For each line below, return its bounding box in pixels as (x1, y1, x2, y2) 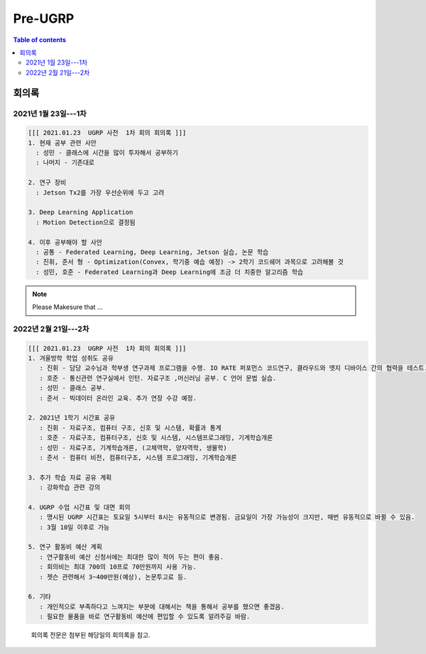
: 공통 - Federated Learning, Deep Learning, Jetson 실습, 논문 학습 (35, 248, 269, 256)
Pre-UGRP (13, 11, 75, 26)
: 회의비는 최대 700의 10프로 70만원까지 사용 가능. (39, 563, 197, 571)
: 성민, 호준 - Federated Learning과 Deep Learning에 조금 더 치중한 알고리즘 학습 (35, 268, 304, 276)
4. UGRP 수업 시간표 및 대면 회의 (28, 503, 131, 511)
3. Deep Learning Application (28, 208, 133, 217)
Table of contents (13, 36, 67, 44)
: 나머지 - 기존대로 (35, 158, 95, 167)
